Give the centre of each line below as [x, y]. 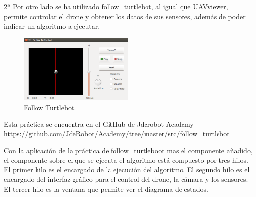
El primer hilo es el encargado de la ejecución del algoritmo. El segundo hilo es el [127, 169]
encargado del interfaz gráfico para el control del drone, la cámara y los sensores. [126, 179]
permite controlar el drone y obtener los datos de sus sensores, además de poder [125, 16]
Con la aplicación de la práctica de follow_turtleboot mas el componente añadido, [128, 150]
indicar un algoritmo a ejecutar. [52, 26]
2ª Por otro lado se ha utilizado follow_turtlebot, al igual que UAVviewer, [116, 6]
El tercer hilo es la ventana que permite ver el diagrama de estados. [106, 188]
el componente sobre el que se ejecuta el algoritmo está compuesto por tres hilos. [126, 160]
